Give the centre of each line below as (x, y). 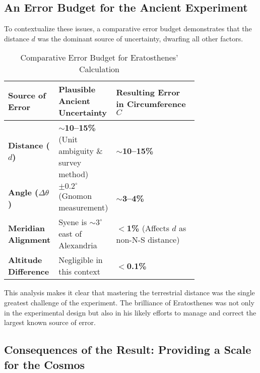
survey (70, 163)
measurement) (83, 207)
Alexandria (78, 245)
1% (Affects (148, 228)
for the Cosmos (45, 364)
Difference (29, 272)
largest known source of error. (50, 322)
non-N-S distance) (148, 239)
